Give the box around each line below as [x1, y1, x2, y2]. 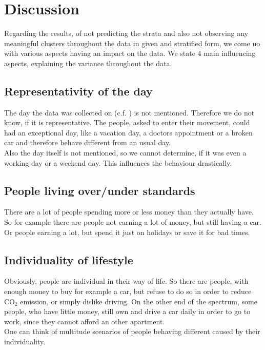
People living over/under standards [4, 182, 195, 198]
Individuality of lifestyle [4, 251, 133, 267]
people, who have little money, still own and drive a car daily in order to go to [4, 306, 251, 317]
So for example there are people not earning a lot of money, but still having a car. [4, 217, 261, 227]
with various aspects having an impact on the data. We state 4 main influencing [4, 48, 256, 59]
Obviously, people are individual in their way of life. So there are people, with [4, 276, 249, 286]
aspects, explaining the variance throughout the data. [4, 57, 172, 68]
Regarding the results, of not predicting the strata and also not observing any [4, 28, 249, 38]
